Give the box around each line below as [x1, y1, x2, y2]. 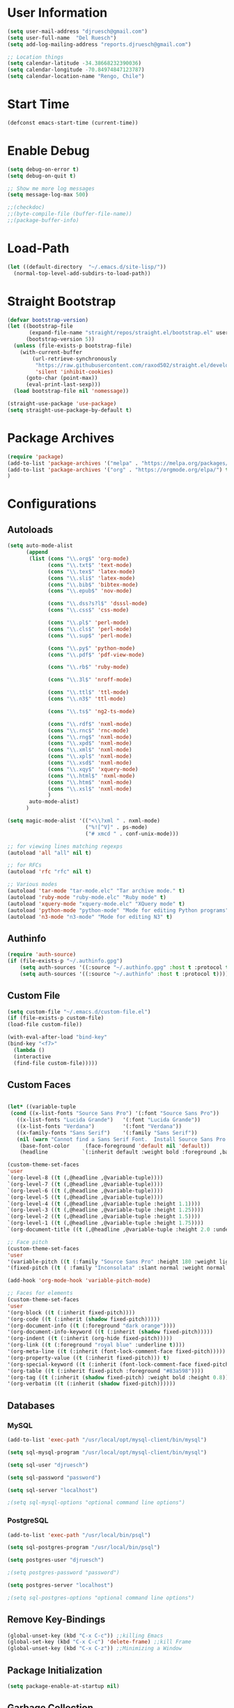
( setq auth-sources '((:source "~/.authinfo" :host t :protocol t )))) [19, 970, 229, 977]
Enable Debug [7, 143, 90, 159]
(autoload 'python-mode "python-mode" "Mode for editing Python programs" [7, 907, 229, 914]
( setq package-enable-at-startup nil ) [7, 1683, 120, 1690]
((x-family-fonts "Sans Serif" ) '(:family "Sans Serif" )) [16, 1129, 198, 1136]
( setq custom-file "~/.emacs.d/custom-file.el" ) [7, 1008, 151, 1015]
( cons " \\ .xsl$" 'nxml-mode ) [47, 785, 132, 792]
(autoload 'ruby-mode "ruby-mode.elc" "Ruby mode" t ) [7, 894, 167, 901]
